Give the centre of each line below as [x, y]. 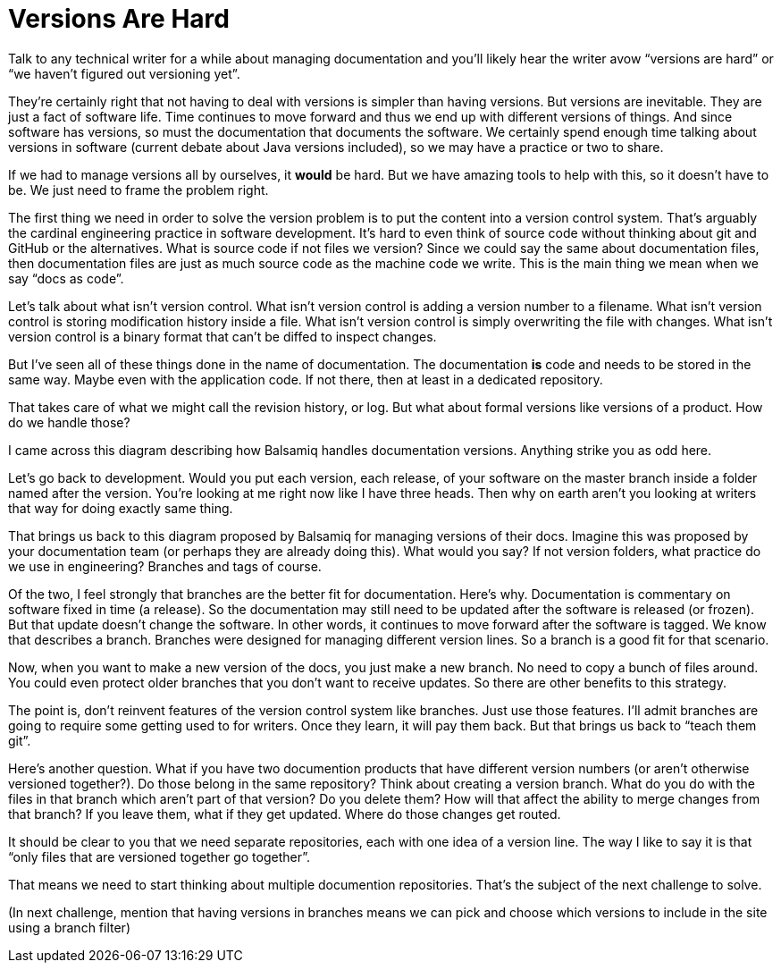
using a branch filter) [69, 927]
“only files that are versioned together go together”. [160, 856]
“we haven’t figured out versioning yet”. [124, 73]
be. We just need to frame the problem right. [139, 190]
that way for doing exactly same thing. [121, 508]
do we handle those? [69, 422]
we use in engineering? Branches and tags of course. [165, 566]
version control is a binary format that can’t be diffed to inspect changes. [223, 336]
